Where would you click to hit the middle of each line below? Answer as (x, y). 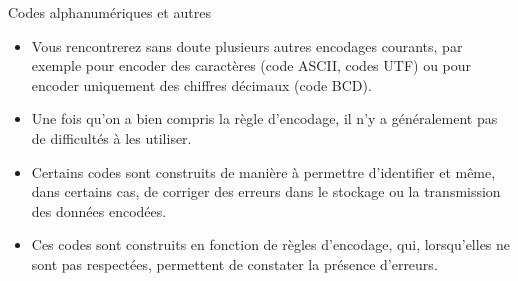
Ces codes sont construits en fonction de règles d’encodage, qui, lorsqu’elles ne (271, 244)
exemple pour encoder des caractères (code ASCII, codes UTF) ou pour (251, 65)
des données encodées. (99, 210)
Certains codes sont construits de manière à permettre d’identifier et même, (263, 171)
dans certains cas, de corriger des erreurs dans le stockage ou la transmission (266, 191)
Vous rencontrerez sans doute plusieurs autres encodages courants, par (247, 45)
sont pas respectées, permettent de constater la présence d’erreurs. (234, 263)
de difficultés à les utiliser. (111, 137)
